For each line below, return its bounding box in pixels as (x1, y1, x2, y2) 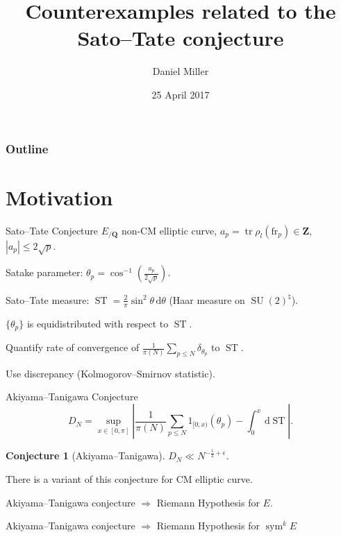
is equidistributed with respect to (26, 316, 169, 330)
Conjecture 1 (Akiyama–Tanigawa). (6, 448, 165, 463)
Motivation (6, 182, 113, 211)
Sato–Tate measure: (6, 292, 90, 307)
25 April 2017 (151, 87, 210, 101)
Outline (6, 139, 49, 157)
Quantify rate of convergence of (6, 340, 140, 355)
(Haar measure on (169, 292, 245, 307)
